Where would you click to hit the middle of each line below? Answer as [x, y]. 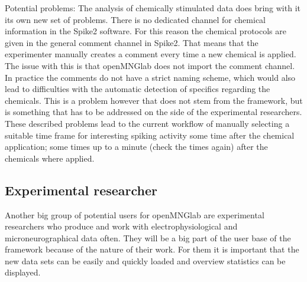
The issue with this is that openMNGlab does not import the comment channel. [150, 65]
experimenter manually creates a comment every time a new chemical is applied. [151, 54]
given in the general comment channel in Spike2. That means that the [132, 42]
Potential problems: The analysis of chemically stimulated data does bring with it [153, 8]
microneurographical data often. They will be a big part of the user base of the [148, 237]
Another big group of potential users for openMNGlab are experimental [135, 214]
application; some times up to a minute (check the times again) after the [136, 147]
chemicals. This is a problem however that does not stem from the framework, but [154, 100]
